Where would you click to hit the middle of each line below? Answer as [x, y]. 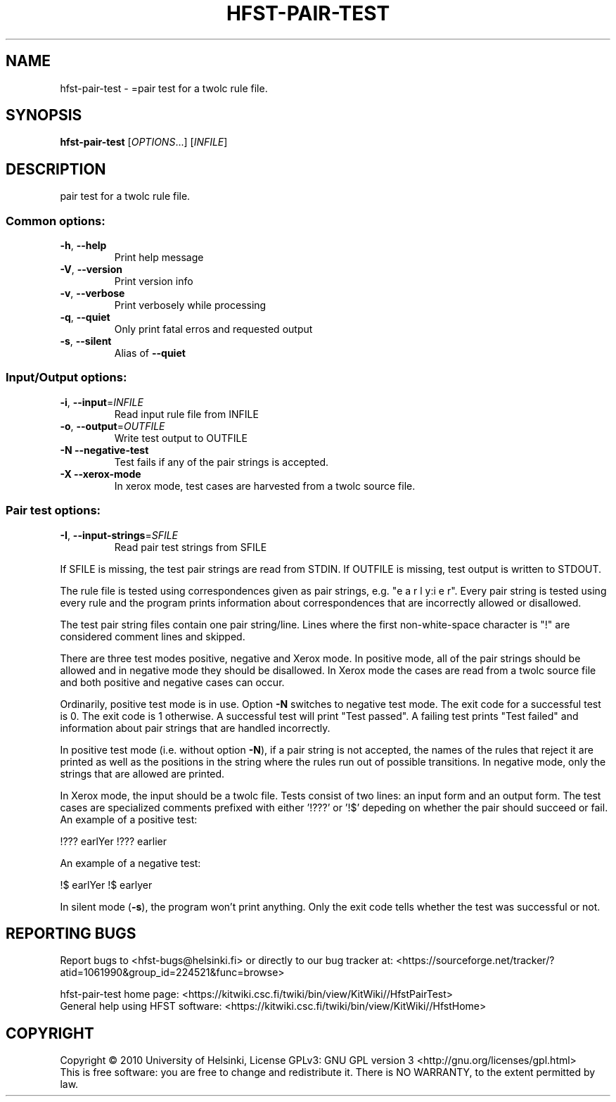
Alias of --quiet [150, 353]
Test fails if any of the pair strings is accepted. [222, 462]
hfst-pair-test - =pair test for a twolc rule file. [164, 88]
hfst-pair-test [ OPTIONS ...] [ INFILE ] [144, 142]
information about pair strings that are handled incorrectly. [195, 728]
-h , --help [83, 246]
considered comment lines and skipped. [153, 636]
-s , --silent [86, 341]
